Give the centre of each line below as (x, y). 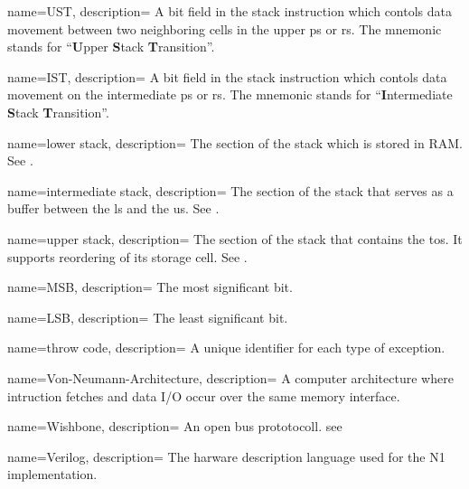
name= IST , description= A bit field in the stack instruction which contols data (227, 76)
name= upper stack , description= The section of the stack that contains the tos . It (235, 238)
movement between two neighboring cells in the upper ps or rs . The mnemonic (225, 28)
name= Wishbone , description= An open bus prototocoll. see (175, 426)
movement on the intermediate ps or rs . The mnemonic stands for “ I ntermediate (230, 94)
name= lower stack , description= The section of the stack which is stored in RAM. (235, 142)
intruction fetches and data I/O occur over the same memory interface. (204, 395)
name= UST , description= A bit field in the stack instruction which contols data (230, 11)
